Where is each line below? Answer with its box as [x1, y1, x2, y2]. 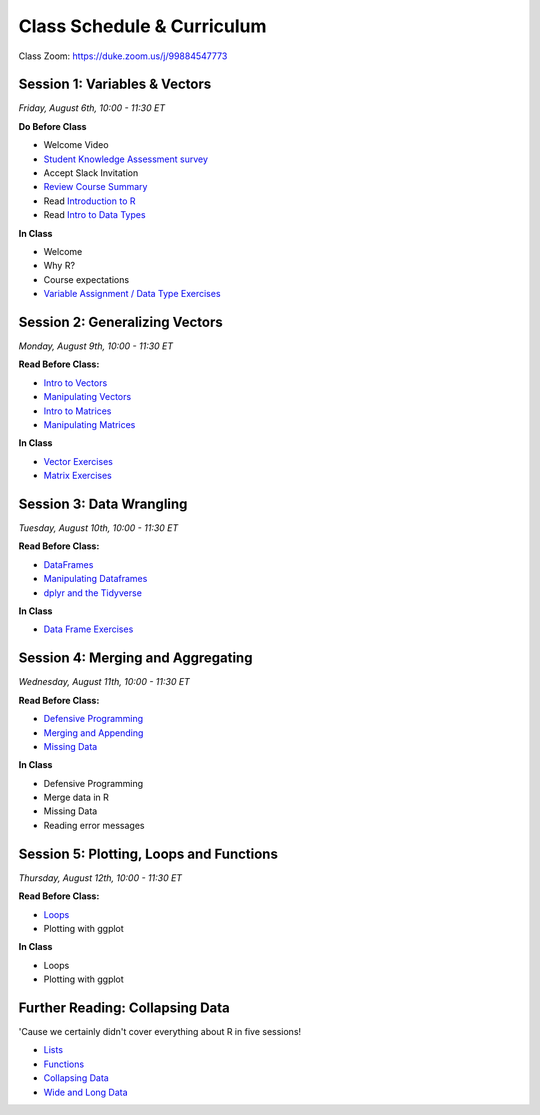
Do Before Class [18, 120, 87, 132]
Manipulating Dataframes [43, 573, 148, 585]
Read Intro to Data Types [43, 209, 146, 221]
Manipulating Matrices [43, 419, 136, 430]
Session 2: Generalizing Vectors [18, 313, 224, 330]
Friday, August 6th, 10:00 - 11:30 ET [18, 102, 165, 114]
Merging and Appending [43, 726, 144, 739]
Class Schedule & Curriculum [18, 15, 267, 37]
